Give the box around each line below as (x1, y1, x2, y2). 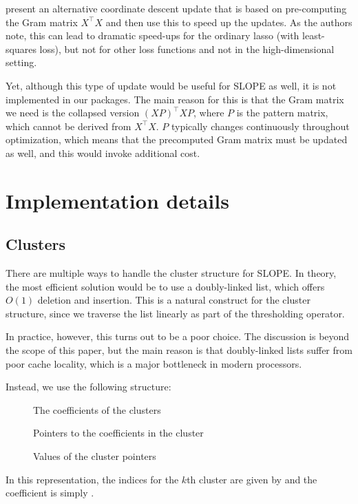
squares (6, 41, 36, 56)
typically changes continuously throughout (171, 118, 350, 133)
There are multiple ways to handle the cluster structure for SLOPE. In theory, (6, 266, 337, 280)
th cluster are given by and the (187, 472, 317, 486)
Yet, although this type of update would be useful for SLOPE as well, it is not (6, 78, 337, 92)
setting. (6, 55, 37, 70)
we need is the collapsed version (6, 105, 140, 120)
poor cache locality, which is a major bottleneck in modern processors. (6, 356, 302, 370)
